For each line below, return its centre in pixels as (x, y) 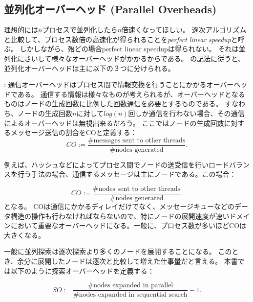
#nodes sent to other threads (137, 189)
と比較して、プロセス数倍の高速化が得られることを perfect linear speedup (117, 39)
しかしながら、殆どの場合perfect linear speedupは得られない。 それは (129, 49)
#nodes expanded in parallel (130, 286)
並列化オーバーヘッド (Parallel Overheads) (110, 9)
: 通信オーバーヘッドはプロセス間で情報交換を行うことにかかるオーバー (119, 84)
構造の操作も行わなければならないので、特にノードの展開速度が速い (120, 216)
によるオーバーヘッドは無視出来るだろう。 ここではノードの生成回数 (114, 123)
